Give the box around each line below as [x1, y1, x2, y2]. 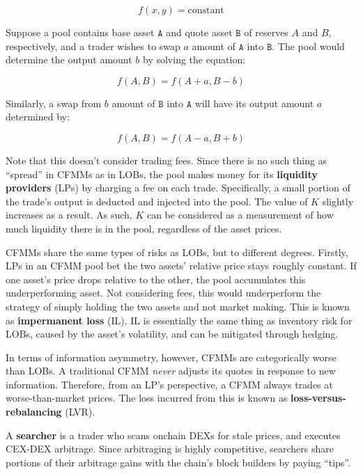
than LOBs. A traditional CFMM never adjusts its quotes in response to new [6, 363, 336, 378]
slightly [322, 193, 354, 208]
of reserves [244, 25, 288, 39]
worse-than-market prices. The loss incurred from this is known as [6, 390, 288, 405]
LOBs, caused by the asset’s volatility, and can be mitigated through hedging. [6, 326, 339, 341]
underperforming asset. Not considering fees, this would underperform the [6, 285, 321, 300]
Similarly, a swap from [6, 95, 102, 110]
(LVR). [65, 404, 95, 419]
